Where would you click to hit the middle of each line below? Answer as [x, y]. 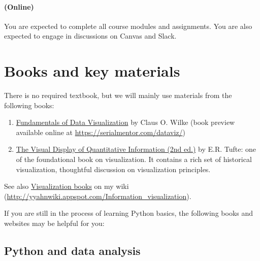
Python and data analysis [72, 251]
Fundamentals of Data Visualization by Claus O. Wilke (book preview [125, 122]
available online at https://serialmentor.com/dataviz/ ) [101, 132]
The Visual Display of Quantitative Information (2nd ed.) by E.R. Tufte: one [136, 149]
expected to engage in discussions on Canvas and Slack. [90, 36]
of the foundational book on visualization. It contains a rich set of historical [134, 159]
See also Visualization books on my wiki [67, 186]
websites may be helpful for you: [54, 223]
